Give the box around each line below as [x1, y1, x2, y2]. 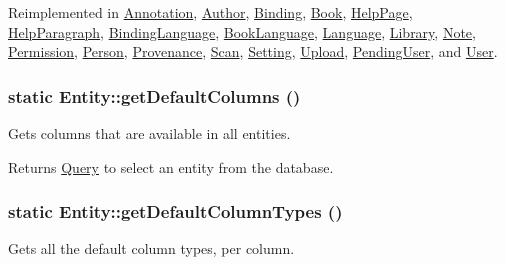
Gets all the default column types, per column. [8, 238, 295, 259]
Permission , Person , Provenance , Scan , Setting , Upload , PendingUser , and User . [8, 41, 498, 62]
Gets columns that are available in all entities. [8, 123, 291, 143]
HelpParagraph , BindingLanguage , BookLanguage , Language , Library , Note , [8, 21, 476, 42]
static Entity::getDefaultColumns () [8, 83, 301, 108]
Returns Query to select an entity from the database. [8, 156, 334, 177]
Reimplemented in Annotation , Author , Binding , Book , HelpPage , [8, 2, 413, 22]
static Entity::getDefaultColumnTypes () [8, 199, 343, 224]
